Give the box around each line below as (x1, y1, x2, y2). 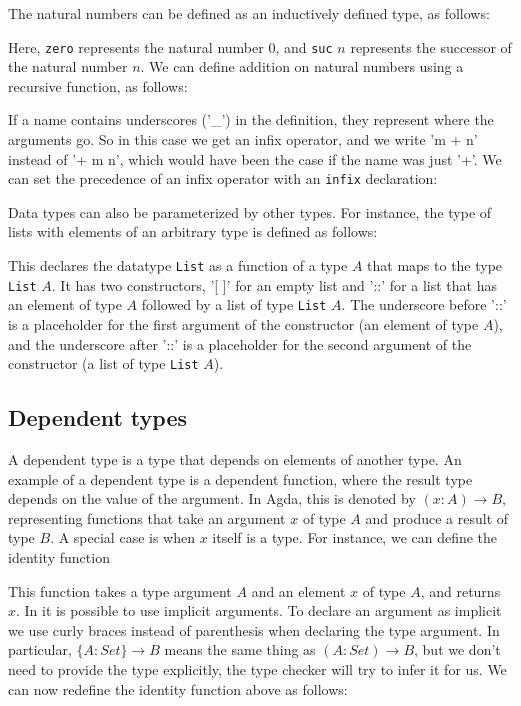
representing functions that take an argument (8, 507, 286, 528)
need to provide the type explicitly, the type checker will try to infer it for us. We (8, 659, 507, 680)
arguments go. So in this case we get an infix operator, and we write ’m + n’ (8, 129, 478, 150)
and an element (251, 580, 346, 601)
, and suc (275, 36, 333, 57)
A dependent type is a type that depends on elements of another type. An (8, 449, 462, 470)
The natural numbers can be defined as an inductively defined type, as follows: (8, 3, 490, 23)
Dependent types (8, 402, 187, 433)
